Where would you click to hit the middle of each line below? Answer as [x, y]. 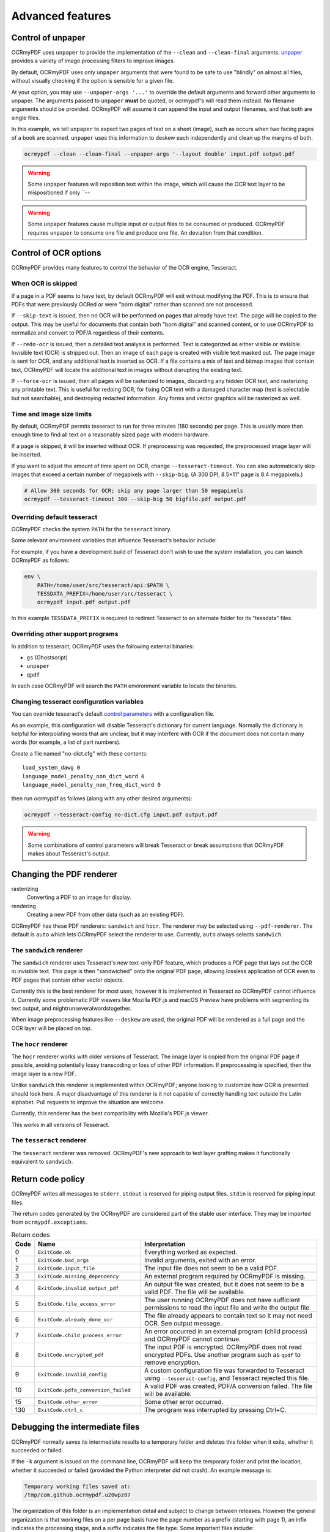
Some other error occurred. [184, 1402]
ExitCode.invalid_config [72, 1374]
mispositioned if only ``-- [59, 192]
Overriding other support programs [65, 634]
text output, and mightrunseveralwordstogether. [71, 1009]
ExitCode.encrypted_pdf [71, 1355]
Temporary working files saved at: [77, 1486]
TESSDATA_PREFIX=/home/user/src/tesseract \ [105, 593]
